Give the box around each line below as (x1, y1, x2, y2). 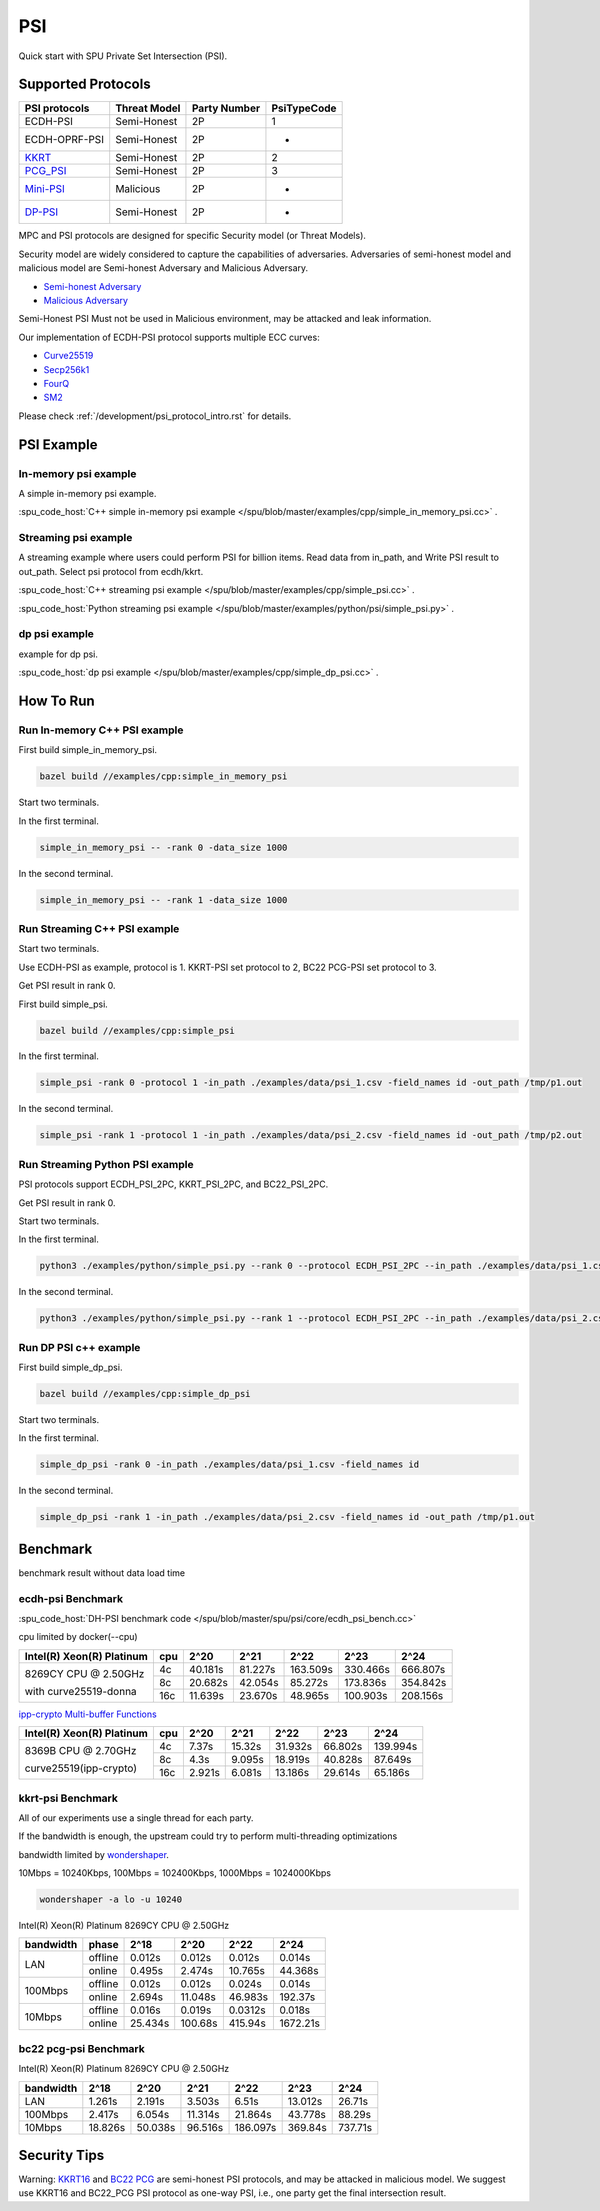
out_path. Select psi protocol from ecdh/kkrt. (18, 565, 204, 577)
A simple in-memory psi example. (18, 487, 157, 499)
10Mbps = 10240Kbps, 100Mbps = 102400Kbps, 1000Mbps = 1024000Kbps (18, 1867, 332, 1879)
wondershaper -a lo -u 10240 (39, 1894, 183, 1905)
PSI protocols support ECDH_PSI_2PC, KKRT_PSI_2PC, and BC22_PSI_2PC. (18, 1178, 329, 1190)
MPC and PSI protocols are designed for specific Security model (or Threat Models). (18, 230, 367, 242)
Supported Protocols (18, 76, 151, 93)
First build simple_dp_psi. (18, 1361, 123, 1374)
